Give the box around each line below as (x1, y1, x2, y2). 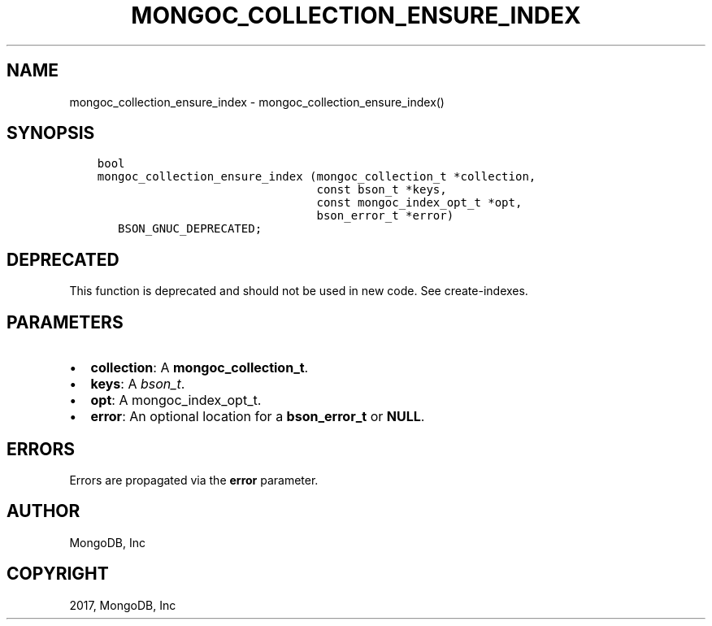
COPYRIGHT (7, 563, 109, 585)
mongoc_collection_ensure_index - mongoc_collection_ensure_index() (69, 94, 445, 109)
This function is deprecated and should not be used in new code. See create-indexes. (69, 284, 528, 298)
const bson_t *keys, (316, 183, 447, 197)
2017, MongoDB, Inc (69, 598, 176, 612)
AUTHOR (7, 501, 80, 522)
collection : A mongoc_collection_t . (90, 359, 309, 376)
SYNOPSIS (7, 123, 95, 144)
